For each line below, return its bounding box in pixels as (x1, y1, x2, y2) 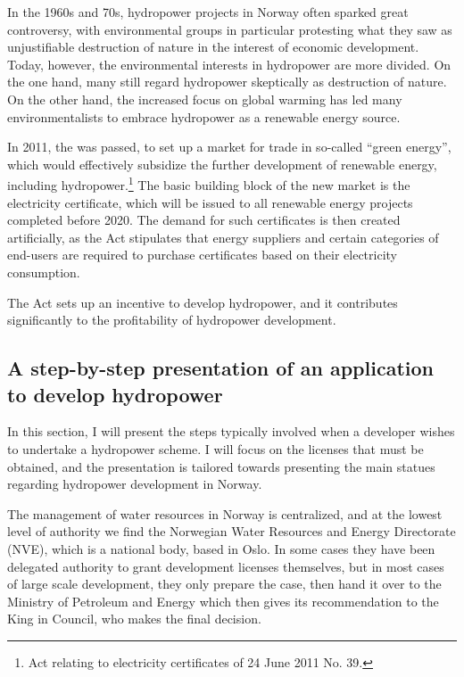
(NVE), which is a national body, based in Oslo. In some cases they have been (7, 539, 435, 557)
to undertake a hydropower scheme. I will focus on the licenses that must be (7, 439, 424, 458)
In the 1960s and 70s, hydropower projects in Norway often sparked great (7, 3, 409, 21)
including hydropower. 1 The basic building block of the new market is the (7, 173, 410, 194)
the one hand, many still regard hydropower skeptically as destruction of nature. (7, 72, 447, 91)
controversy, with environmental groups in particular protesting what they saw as (7, 20, 452, 38)
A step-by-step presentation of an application (7, 354, 434, 382)
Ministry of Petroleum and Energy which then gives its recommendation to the (7, 591, 439, 610)
